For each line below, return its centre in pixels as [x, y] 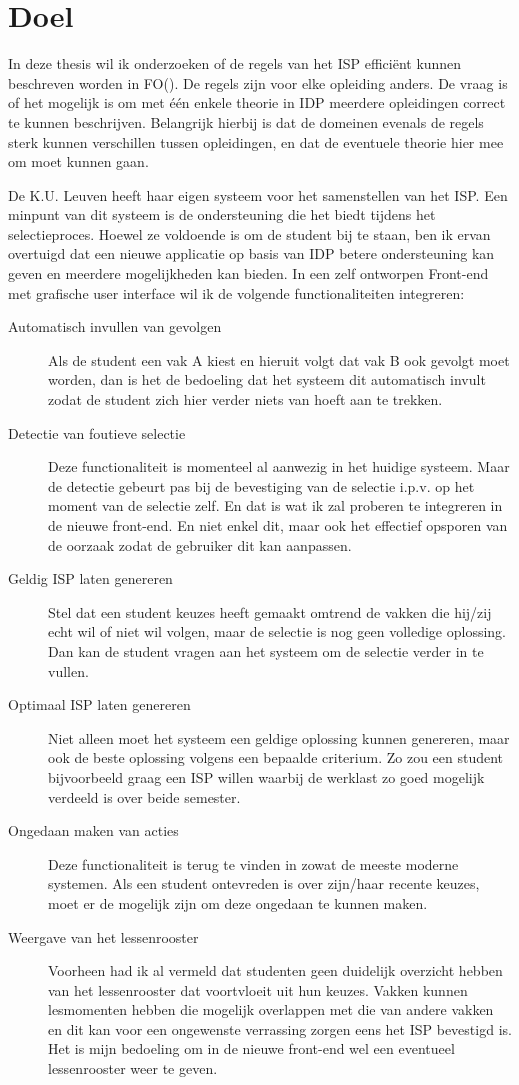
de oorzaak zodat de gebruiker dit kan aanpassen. [200, 544]
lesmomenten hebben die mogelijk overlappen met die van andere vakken [271, 1009]
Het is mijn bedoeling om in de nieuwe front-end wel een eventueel [251, 1048]
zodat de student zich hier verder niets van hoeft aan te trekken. [245, 399]
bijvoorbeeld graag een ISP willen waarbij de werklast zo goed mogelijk [266, 776]
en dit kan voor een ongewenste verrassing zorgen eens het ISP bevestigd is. [280, 1028]
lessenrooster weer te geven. [133, 1068]
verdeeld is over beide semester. [144, 796]
